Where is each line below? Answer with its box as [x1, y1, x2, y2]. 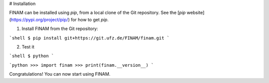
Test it [21, 43, 34, 49]
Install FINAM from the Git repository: [21, 26, 98, 32]
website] [187, 10, 205, 16]
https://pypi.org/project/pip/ [10, 16, 68, 22]
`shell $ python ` [9, 53, 54, 59]
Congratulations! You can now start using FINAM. [9, 71, 111, 77]
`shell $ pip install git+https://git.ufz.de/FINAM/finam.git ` [9, 35, 170, 41]
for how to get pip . [70, 16, 109, 22]
